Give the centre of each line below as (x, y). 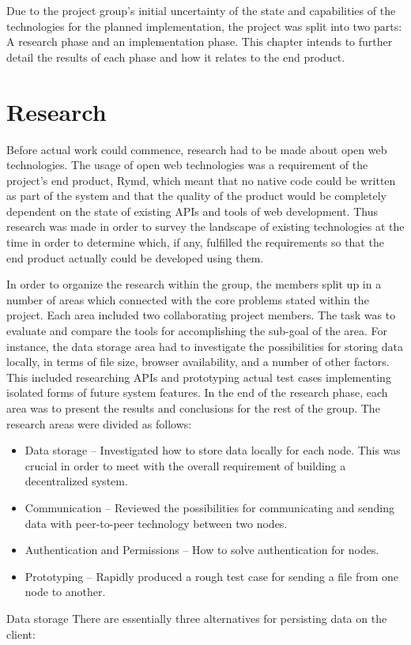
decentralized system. (76, 481)
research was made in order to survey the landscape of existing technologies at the (205, 226)
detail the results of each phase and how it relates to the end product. (176, 57)
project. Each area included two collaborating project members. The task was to (201, 315)
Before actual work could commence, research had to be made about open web (197, 149)
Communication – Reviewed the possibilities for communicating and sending (210, 507)
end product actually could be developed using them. (135, 257)
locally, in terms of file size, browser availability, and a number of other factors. (198, 362)
